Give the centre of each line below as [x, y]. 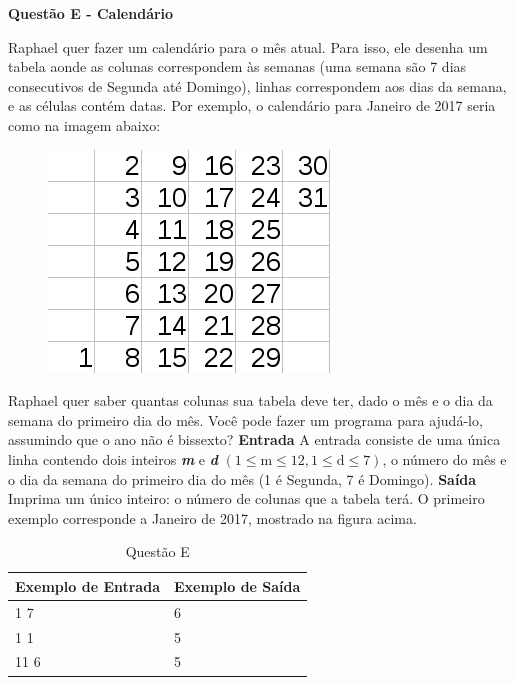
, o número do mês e [444, 458]
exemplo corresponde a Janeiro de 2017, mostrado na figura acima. [212, 517]
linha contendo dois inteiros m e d [113, 458]
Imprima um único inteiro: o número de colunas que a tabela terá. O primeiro [246, 498]
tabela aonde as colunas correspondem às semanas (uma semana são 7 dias [237, 66]
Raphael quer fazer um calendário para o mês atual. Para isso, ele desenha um [248, 46]
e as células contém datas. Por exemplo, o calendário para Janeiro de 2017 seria [252, 105]
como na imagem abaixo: [84, 124]
